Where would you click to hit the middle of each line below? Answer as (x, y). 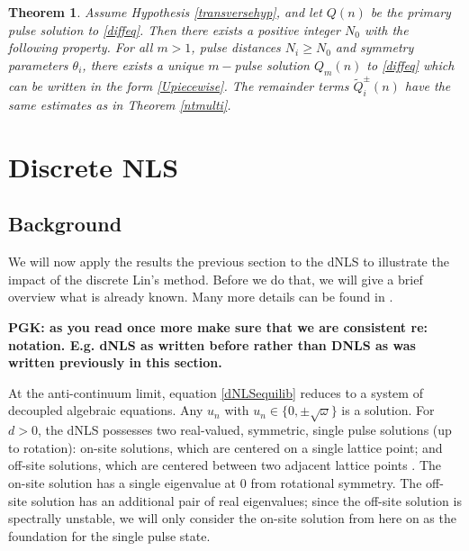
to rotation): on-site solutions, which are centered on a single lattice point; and (225, 447)
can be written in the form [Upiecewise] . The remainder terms (179, 86)
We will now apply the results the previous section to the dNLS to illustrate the (229, 262)
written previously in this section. (115, 362)
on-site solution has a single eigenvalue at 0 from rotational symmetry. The (215, 482)
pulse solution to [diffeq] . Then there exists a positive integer (175, 29)
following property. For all (81, 47)
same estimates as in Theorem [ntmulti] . (120, 105)
